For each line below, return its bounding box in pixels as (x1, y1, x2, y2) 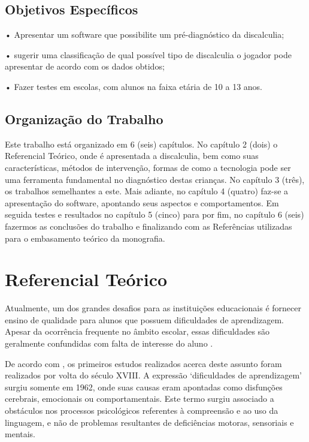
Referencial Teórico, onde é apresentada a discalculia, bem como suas (5, 149, 259, 162)
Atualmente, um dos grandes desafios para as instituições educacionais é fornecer (5, 302, 302, 314)
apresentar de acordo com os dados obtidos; (5, 60, 165, 73)
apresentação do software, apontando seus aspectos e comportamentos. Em (5, 196, 279, 209)
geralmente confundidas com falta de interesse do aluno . (5, 337, 213, 350)
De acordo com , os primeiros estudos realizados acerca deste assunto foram (5, 357, 282, 369)
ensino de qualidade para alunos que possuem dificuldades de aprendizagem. (5, 313, 284, 326)
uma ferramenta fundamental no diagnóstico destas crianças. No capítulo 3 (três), (5, 173, 305, 185)
